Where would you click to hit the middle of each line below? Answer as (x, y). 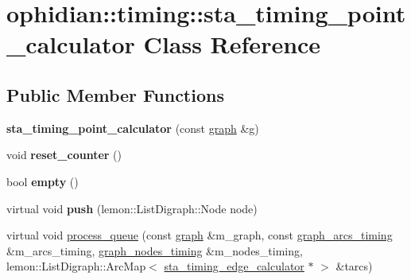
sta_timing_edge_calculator (234, 266)
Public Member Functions (115, 94)
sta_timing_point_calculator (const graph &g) (133, 128)
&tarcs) (354, 266)
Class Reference (232, 44)
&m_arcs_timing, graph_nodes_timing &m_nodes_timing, (155, 250)
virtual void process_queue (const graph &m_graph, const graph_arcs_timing (200, 235)
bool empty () (43, 181)
